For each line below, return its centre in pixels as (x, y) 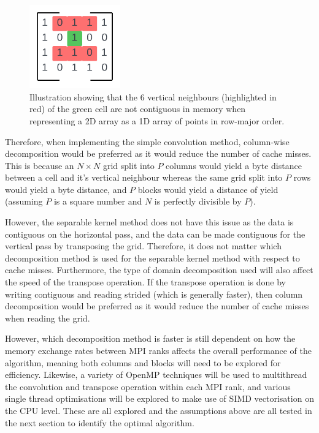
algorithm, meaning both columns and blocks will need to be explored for (143, 362)
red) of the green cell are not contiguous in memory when (138, 109)
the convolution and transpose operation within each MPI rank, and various (148, 386)
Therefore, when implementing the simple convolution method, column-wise (147, 141)
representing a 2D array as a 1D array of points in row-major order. (157, 120)
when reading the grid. (48, 318)
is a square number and (98, 201)
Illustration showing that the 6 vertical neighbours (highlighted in (153, 96)
